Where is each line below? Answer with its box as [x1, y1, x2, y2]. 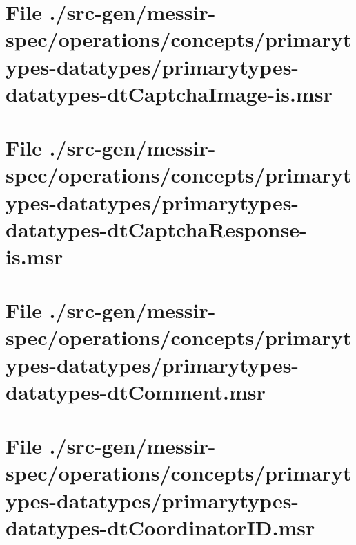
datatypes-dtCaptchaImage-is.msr [6, 79, 333, 107]
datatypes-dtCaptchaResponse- [6, 214, 307, 243]
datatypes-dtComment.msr [6, 377, 266, 405]
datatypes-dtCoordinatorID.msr [6, 512, 315, 541]
